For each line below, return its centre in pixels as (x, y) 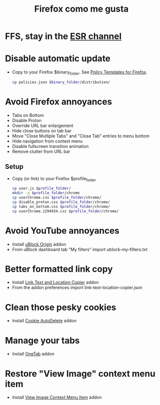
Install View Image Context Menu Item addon (57, 397)
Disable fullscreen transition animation (50, 146)
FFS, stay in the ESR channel (64, 36)
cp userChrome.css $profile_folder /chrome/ (57, 198)
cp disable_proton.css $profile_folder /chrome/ (61, 202)
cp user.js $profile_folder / (41, 188)
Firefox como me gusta (81, 9)
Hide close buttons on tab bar (42, 130)
